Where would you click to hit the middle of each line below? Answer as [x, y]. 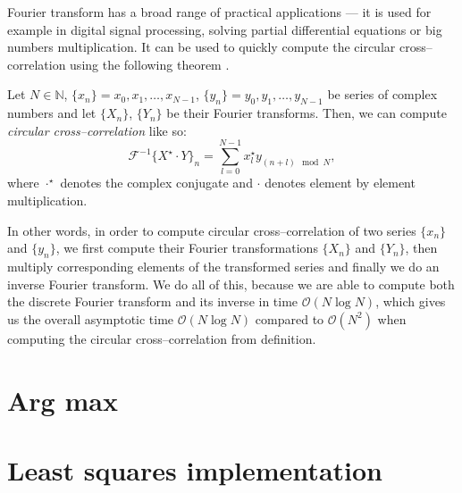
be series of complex [382, 94]
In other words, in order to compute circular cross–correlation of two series [212, 230]
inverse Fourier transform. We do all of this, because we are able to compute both [231, 284]
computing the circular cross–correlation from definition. [162, 338]
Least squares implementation [195, 470]
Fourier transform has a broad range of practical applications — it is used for [219, 12]
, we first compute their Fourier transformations [187, 248]
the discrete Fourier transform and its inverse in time [153, 301]
